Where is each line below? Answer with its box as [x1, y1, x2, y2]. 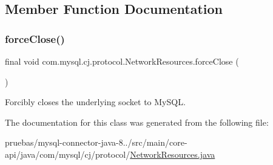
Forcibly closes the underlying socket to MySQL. [5, 95, 186, 108]
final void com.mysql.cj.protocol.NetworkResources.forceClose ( [5, 55, 239, 67]
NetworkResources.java [130, 147, 215, 160]
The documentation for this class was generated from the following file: [5, 115, 269, 128]
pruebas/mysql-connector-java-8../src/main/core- [5, 136, 187, 149]
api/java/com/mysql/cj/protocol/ [5, 147, 130, 160]
